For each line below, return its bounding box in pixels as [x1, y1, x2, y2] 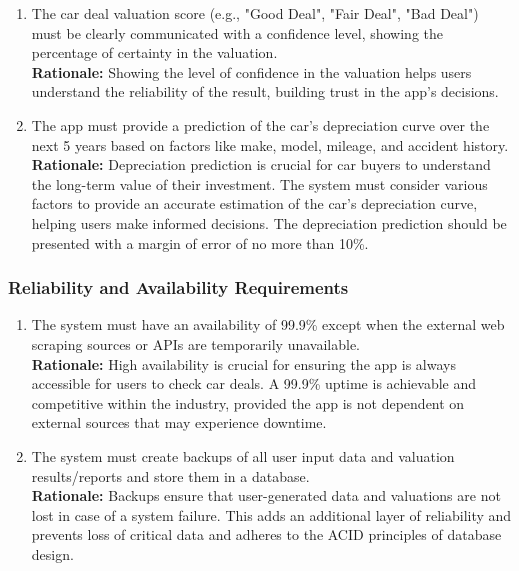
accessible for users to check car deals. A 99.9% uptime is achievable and [31, 373, 477, 394]
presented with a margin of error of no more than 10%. [31, 232, 369, 253]
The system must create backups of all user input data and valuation [31, 445, 455, 466]
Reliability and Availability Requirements [8, 275, 349, 300]
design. [31, 543, 74, 564]
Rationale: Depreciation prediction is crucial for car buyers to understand [31, 154, 491, 175]
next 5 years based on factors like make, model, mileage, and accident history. [31, 134, 509, 155]
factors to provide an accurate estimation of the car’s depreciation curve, [31, 193, 478, 214]
